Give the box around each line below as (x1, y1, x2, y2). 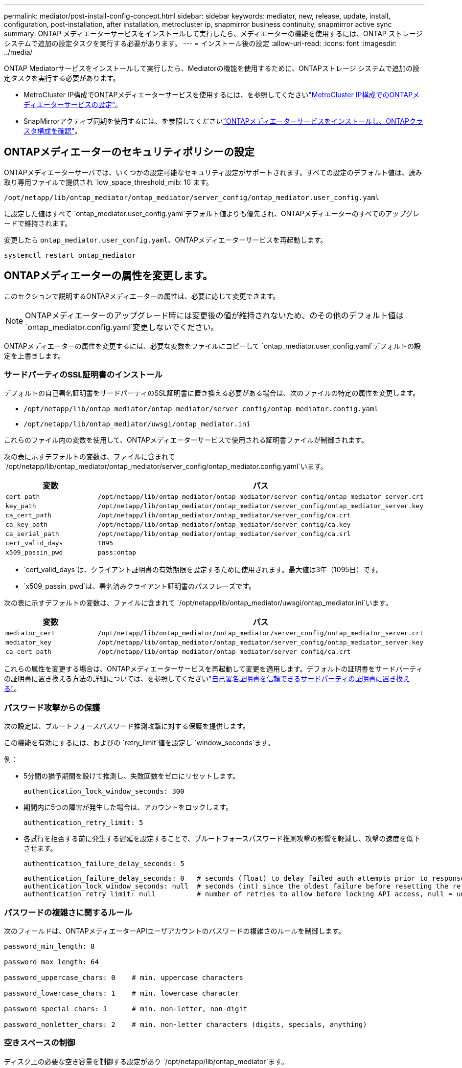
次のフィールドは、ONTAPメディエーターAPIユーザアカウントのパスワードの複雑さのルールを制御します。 (4, 926, 346, 935)
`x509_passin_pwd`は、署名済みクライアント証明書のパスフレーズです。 (23, 582, 256, 591)
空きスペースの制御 (4, 1038, 75, 1048)
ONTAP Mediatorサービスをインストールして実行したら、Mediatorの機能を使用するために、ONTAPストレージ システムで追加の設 (4, 64, 419, 72)
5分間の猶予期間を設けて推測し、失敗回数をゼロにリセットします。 (23, 772, 239, 780)
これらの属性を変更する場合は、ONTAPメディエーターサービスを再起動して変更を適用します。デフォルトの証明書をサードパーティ (4, 665, 423, 673)
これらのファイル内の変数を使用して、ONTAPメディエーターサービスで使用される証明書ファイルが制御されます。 (4, 436, 368, 445)
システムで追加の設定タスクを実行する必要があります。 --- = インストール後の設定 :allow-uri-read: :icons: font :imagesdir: (4, 39, 397, 47)
